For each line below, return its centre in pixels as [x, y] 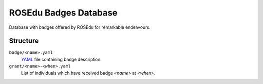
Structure [24, 41]
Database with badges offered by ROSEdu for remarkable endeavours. [80, 27]
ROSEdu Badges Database [63, 13]
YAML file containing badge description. [61, 59]
